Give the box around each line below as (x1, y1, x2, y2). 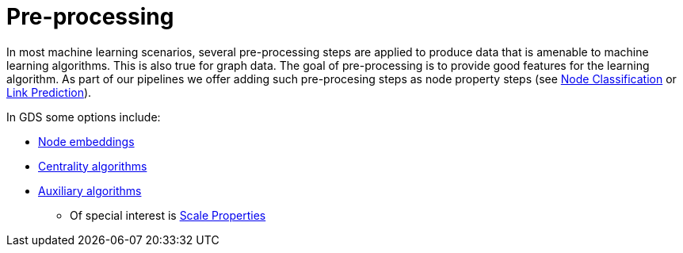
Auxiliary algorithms (38, 183, 142, 197)
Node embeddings (38, 134, 135, 148)
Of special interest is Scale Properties (70, 208, 266, 222)
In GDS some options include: (6, 109, 161, 124)
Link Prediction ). (6, 85, 92, 99)
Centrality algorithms (38, 159, 147, 173)
